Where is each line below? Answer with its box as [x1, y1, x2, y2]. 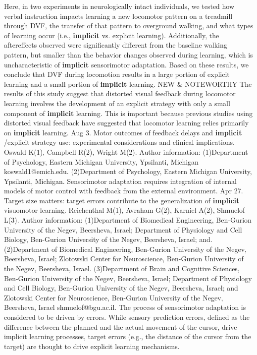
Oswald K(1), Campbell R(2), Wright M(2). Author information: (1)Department [4, 146, 248, 157]
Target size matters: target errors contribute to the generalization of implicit [4, 195, 240, 205]
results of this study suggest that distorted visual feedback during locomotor [4, 88, 236, 99]
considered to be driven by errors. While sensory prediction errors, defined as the [4, 312, 250, 322]
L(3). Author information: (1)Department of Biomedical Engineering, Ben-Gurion [4, 215, 252, 225]
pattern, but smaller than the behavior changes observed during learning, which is [4, 49, 253, 59]
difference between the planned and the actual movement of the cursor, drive [4, 321, 237, 332]
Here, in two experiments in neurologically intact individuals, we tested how [4, 1, 235, 11]
